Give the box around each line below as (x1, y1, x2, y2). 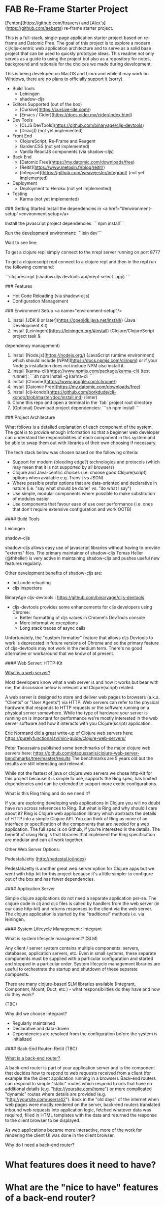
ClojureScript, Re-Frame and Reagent (19, 138, 96, 144)
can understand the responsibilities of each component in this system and (5, 434, 156, 440)
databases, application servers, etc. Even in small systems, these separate (5, 950, 157, 956)
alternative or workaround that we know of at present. (5, 650, 115, 656)
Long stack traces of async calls (19, 625, 86, 631)
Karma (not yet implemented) (19, 196, 79, 201)
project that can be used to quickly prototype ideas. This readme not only (5, 50, 154, 56)
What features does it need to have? (5, 1159, 156, 1170)
